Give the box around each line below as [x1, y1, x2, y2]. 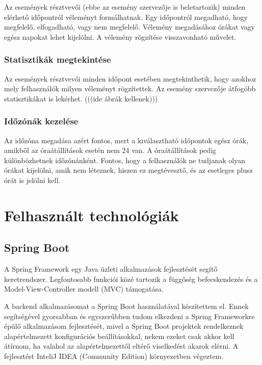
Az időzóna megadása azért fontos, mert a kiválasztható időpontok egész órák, [4, 135, 249, 145]
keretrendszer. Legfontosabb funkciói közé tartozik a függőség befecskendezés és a [4, 273, 258, 284]
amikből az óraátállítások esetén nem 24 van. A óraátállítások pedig [4, 145, 217, 155]
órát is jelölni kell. [4, 174, 61, 185]
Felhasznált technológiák [4, 204, 179, 225]
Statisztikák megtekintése [4, 53, 111, 66]
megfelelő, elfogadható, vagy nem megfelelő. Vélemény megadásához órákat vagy [4, 21, 255, 32]
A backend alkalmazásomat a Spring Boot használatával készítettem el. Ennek [4, 300, 249, 311]
